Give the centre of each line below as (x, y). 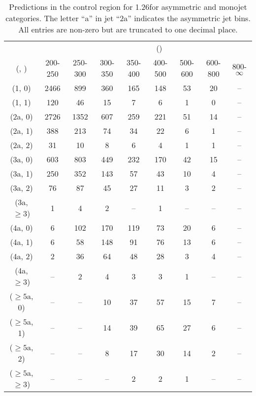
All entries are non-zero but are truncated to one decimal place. (128, 29)
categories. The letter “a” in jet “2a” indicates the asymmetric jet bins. (128, 18)
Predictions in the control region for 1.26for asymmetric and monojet (128, 7)
